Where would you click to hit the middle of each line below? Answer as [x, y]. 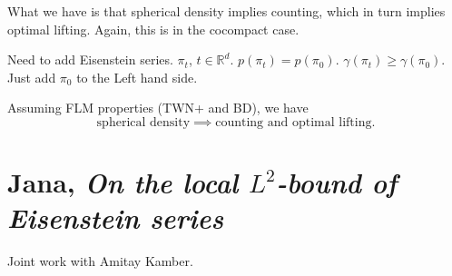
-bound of [337, 182]
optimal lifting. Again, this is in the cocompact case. [153, 29]
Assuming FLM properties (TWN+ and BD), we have [158, 108]
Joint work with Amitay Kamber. [100, 261]
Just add [32, 77]
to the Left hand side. [137, 77]
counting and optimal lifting [294, 122]
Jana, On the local [123, 182]
